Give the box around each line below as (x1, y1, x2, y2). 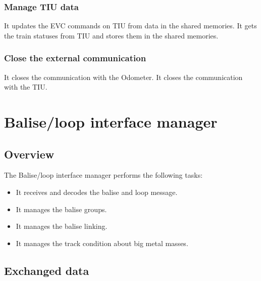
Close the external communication (4, 52, 146, 64)
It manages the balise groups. (16, 204, 107, 214)
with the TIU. (4, 82, 47, 92)
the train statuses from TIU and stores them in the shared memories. (4, 30, 219, 41)
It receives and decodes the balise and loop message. (16, 186, 178, 197)
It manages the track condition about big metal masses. (16, 237, 188, 248)
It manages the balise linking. (16, 221, 108, 231)
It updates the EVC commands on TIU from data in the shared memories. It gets (4, 20, 257, 31)
